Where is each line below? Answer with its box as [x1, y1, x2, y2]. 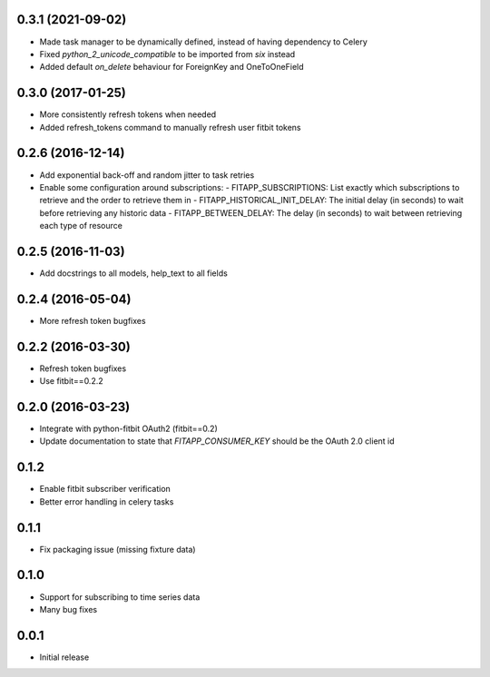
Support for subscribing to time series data [39, 591, 201, 603]
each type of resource [39, 221, 122, 231]
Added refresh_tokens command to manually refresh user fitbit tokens [39, 122, 301, 132]
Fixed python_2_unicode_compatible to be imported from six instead [39, 48, 296, 59]
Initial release [39, 652, 90, 662]
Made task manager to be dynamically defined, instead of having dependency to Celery [39, 36, 367, 47]
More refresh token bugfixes [39, 315, 146, 326]
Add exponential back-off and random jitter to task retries [39, 169, 255, 181]
